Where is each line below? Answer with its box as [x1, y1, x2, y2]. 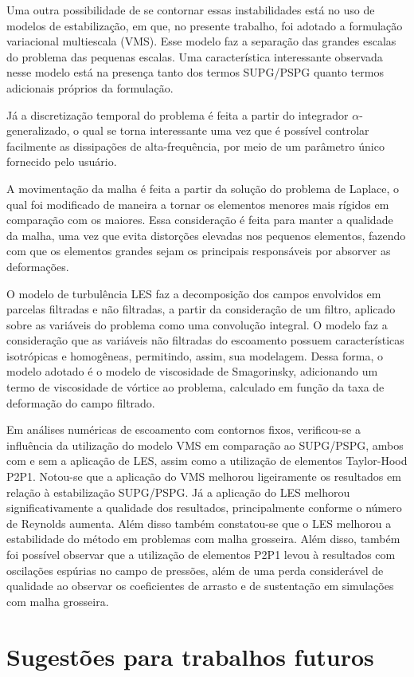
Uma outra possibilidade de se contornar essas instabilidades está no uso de [6, 2, 375, 18]
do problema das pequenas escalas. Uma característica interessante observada [6, 48, 383, 65]
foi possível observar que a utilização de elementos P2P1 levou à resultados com [6, 546, 396, 562]
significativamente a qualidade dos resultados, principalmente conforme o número [6, 499, 402, 516]
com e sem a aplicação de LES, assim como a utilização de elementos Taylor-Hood [6, 452, 408, 469]
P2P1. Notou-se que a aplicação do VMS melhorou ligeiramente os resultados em [6, 468, 401, 485]
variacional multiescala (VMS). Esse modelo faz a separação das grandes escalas [6, 33, 396, 49]
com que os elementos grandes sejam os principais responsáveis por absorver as [6, 242, 391, 259]
